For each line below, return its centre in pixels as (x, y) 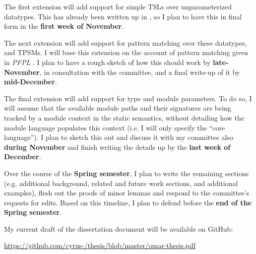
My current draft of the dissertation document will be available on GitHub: (119, 228)
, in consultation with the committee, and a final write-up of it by (140, 72)
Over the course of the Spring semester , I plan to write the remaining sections (127, 173)
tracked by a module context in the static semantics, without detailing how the (124, 117)
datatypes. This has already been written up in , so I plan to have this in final (123, 16)
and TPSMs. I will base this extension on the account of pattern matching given (126, 52)
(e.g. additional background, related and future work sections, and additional (121, 183)
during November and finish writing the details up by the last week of (117, 147)
